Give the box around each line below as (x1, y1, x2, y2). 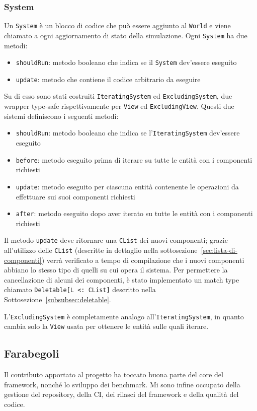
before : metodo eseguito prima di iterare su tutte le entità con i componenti (16, 154, 252, 165)
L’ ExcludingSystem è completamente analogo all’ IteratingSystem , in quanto (4, 311, 244, 321)
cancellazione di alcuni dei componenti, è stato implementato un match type (4, 274, 239, 285)
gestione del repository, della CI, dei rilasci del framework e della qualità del (4, 389, 239, 399)
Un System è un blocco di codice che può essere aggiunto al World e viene (4, 20, 231, 31)
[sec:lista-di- (201, 245, 237, 255)
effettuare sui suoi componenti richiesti (16, 191, 135, 201)
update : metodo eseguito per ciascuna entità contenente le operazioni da (16, 181, 239, 191)
